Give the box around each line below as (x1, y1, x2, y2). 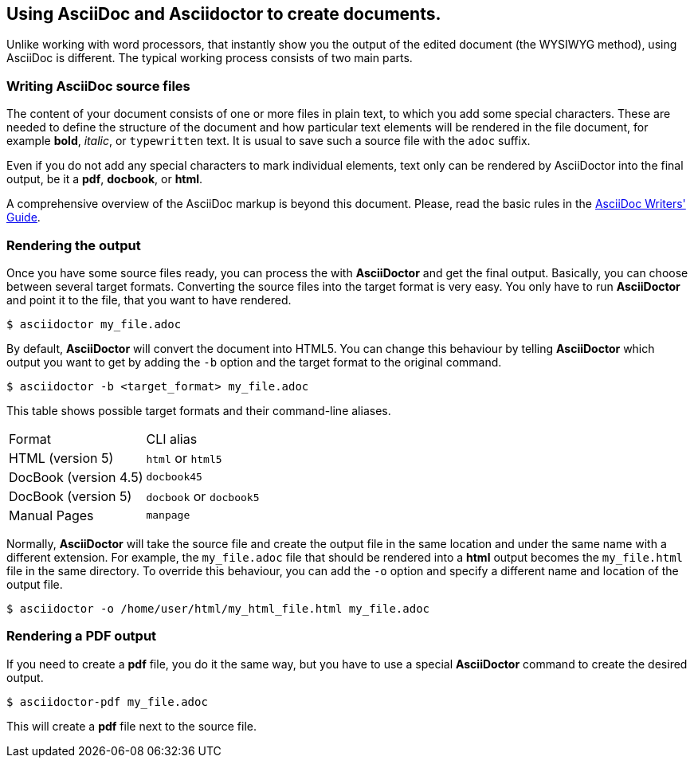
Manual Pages (9, 507, 94, 523)
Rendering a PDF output (6, 628, 157, 645)
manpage (146, 509, 190, 522)
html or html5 (146, 449, 222, 466)
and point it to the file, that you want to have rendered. (6, 292, 292, 307)
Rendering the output (6, 237, 141, 253)
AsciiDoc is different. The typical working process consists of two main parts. (6, 51, 413, 65)
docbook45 (146, 471, 202, 484)
